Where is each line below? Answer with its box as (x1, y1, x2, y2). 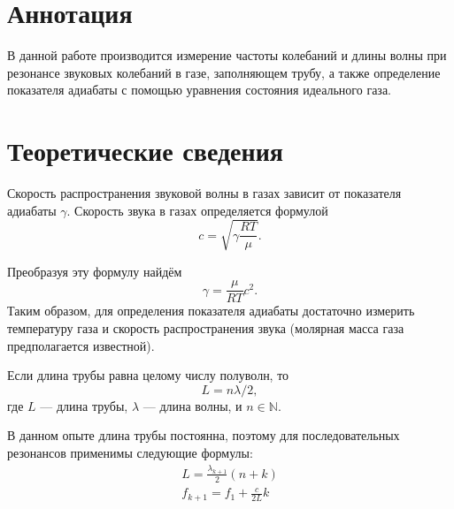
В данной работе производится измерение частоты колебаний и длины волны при (7, 46, 447, 65)
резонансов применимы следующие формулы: (7, 443, 253, 461)
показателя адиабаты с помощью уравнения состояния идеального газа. (7, 80, 391, 99)
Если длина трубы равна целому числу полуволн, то (7, 366, 289, 384)
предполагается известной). (7, 336, 155, 354)
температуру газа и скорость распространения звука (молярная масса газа (7, 319, 404, 338)
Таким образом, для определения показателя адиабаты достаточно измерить (7, 301, 415, 320)
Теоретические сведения (7, 133, 283, 169)
